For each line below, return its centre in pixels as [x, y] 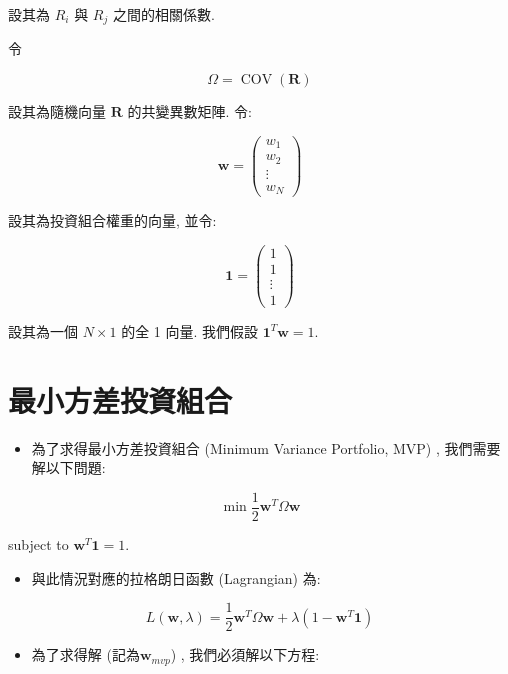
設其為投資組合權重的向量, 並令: [112, 220]
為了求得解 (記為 [85, 654]
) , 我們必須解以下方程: [245, 654]
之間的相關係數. [163, 14]
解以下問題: [68, 467]
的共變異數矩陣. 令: [189, 111]
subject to [38, 543]
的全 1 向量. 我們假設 [190, 330]
